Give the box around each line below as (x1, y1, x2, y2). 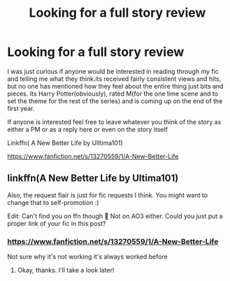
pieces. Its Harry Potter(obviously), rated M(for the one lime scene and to (7, 89, 219, 98)
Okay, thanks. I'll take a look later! (17, 266, 115, 275)
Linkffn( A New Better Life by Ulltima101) (7, 138, 124, 147)
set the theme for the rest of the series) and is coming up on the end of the (7, 96, 223, 105)
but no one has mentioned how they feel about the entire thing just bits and (7, 82, 224, 90)
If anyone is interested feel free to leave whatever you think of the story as (7, 117, 222, 126)
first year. (7, 104, 35, 112)
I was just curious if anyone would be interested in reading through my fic (7, 67, 219, 75)
